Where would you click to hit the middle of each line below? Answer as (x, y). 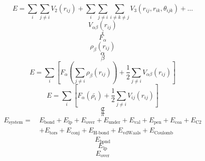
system (16, 123)
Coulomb (164, 133)
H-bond (101, 133)
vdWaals (132, 133)
